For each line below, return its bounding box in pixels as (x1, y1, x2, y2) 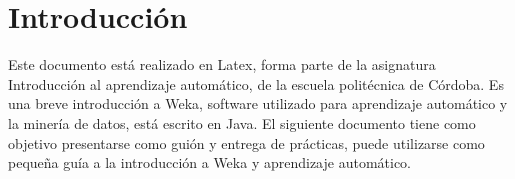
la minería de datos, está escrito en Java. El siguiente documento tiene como (8, 112, 476, 133)
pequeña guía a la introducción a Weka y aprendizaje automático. (8, 152, 412, 173)
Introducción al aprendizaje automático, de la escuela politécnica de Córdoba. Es (8, 73, 504, 94)
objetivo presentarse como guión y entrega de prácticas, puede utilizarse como (8, 132, 485, 153)
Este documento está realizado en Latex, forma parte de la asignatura (8, 54, 436, 75)
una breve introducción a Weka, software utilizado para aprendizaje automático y (8, 93, 508, 114)
